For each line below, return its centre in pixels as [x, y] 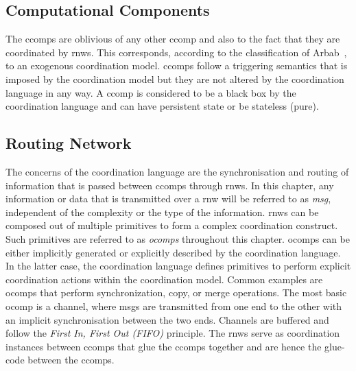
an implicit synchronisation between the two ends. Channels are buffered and [167, 319]
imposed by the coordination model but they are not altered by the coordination [175, 79]
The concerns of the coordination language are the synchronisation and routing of [177, 171]
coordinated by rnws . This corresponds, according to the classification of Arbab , [176, 52]
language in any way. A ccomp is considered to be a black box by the [151, 92]
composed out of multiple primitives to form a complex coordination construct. [172, 225]
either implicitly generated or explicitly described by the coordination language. [173, 252]
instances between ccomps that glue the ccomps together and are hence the [164, 346]
